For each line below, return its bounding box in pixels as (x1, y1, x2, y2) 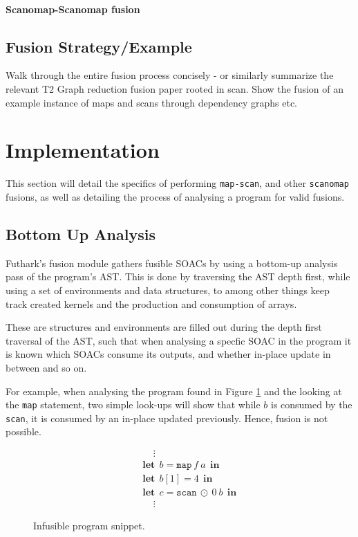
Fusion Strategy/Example (6, 35, 192, 57)
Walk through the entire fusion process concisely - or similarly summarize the (6, 68, 334, 82)
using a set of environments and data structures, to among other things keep (6, 282, 330, 297)
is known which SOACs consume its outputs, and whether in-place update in (6, 347, 331, 361)
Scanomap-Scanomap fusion (6, 1, 140, 16)
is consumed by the (270, 397, 352, 412)
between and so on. (6, 360, 87, 374)
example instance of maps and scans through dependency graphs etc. (6, 95, 298, 109)
